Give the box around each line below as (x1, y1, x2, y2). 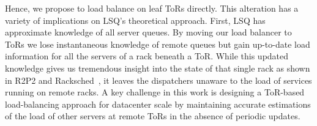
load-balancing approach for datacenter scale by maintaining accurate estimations (5, 97, 311, 110)
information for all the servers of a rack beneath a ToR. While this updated (5, 50, 289, 62)
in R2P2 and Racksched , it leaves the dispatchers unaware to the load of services (5, 73, 312, 86)
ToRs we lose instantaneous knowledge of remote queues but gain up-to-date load (5, 37, 310, 50)
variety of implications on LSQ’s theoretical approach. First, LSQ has (5, 13, 266, 26)
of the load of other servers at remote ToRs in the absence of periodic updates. (5, 109, 300, 122)
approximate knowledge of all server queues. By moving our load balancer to (5, 26, 292, 39)
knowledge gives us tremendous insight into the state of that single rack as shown (5, 61, 310, 74)
